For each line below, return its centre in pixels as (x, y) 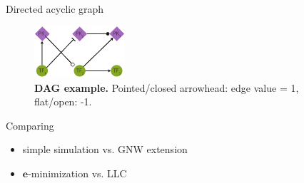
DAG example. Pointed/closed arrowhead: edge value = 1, (167, 87)
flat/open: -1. (63, 101)
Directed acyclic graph (55, 9)
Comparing (30, 125)
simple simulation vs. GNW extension (105, 149)
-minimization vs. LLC (77, 173)
